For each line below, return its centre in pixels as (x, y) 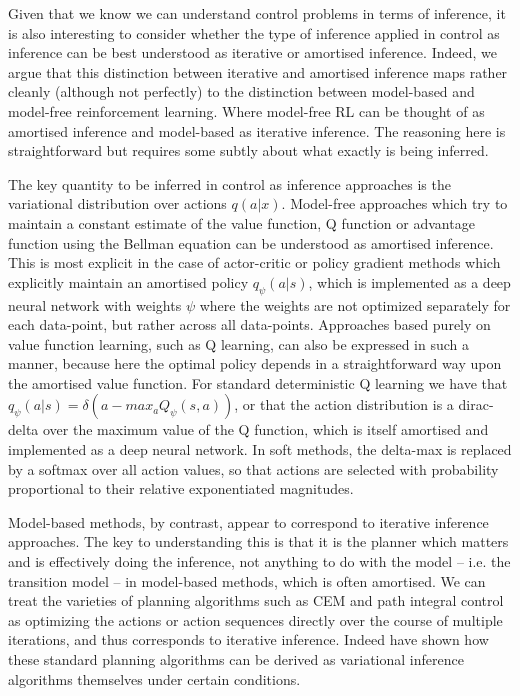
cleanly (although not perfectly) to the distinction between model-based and (241, 91)
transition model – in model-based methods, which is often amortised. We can (247, 580)
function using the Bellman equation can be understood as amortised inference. (251, 242)
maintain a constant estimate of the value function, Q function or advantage (241, 222)
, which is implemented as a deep (409, 281)
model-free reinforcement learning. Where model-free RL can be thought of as (246, 110)
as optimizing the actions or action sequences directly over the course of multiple (255, 619)
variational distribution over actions (117, 203)
